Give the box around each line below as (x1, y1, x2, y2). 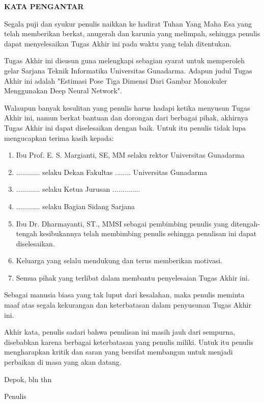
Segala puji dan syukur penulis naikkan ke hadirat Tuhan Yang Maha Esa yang (4, 18, 252, 29)
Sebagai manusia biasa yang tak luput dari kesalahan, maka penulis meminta (4, 289, 245, 300)
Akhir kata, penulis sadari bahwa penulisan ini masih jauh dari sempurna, (4, 326, 236, 337)
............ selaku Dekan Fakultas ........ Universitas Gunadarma (16, 166, 208, 177)
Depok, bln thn (4, 373, 52, 384)
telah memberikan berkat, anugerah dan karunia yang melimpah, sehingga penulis (4, 28, 260, 39)
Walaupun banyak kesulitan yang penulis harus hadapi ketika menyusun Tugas (4, 102, 250, 113)
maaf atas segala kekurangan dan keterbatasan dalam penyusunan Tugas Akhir (4, 299, 251, 310)
